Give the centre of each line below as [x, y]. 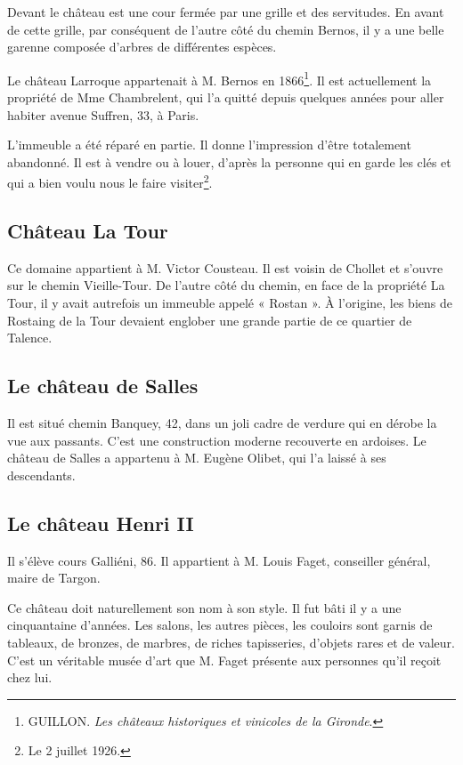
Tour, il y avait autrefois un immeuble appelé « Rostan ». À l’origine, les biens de [230, 303]
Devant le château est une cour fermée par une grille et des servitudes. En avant [226, 12]
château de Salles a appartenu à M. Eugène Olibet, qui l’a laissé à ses [197, 458]
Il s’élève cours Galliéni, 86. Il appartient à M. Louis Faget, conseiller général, [219, 560]
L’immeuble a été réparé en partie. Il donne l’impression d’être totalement [209, 145]
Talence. [30, 338]
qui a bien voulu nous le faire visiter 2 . [110, 181]
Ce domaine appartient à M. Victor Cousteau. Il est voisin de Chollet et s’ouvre [225, 267]
